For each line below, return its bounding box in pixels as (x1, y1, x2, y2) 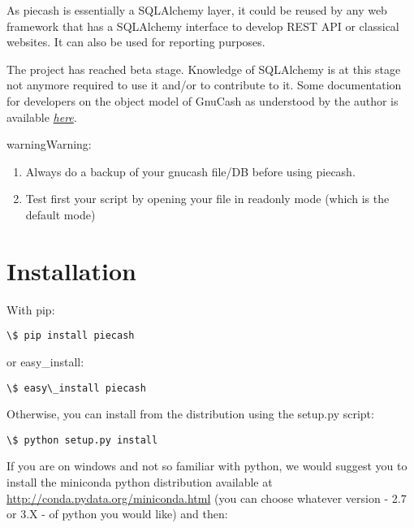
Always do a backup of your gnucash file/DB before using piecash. (25, 162, 356, 180)
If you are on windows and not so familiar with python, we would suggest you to (6, 457, 408, 474)
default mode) (25, 206, 96, 223)
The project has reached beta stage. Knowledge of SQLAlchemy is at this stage (6, 60, 401, 77)
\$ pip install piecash (6, 330, 135, 342)
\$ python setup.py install (6, 434, 158, 446)
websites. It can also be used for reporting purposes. (6, 33, 265, 50)
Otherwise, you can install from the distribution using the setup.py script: (6, 405, 374, 422)
